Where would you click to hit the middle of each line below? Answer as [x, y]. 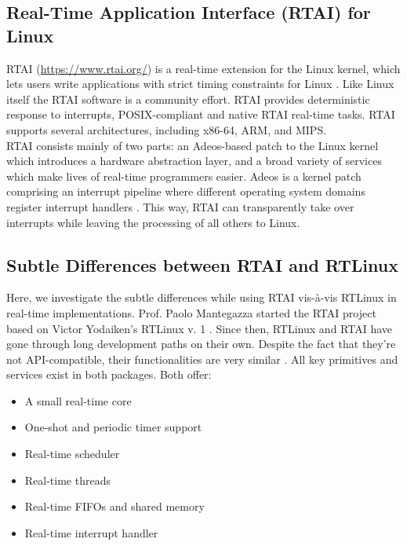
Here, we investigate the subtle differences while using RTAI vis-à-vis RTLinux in [202, 297]
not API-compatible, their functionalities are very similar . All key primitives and [202, 359]
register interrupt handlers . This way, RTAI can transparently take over [180, 206]
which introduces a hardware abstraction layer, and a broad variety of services [194, 161]
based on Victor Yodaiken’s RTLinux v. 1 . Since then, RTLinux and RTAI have [199, 328]
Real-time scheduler [72, 454]
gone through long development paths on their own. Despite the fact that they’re [201, 344]
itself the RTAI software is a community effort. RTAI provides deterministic [188, 99]
